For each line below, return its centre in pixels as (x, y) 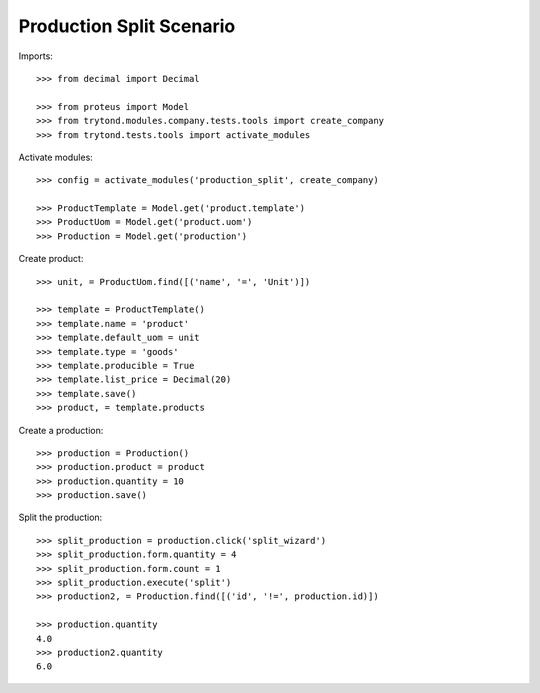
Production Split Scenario (127, 26)
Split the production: (60, 517)
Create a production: (61, 430)
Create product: (51, 259)
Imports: (36, 56)
